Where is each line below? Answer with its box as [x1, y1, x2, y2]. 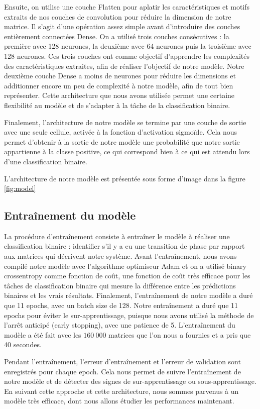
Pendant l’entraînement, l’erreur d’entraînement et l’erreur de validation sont [4, 356, 241, 367]
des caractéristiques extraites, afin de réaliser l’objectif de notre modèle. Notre [4, 60, 244, 71]
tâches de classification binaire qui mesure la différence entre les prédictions [4, 280, 236, 290]
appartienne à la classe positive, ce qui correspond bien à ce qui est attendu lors [4, 146, 250, 157]
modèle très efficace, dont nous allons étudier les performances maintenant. [4, 395, 234, 406]
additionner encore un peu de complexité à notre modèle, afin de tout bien [4, 80, 233, 90]
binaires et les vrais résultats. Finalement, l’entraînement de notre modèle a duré [4, 290, 253, 300]
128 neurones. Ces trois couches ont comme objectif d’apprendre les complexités [4, 50, 250, 61]
